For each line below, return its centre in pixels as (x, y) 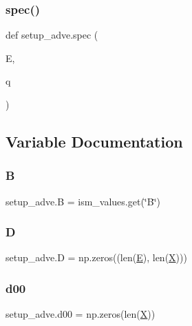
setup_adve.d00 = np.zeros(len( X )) (81, 314)
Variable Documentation (94, 141)
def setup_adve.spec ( (52, 35)
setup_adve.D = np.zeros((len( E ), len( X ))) (96, 257)
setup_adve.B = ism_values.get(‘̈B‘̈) (83, 201)
